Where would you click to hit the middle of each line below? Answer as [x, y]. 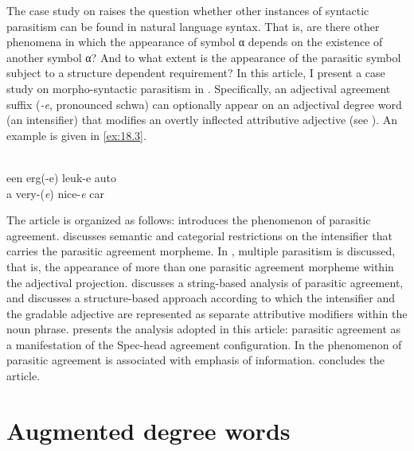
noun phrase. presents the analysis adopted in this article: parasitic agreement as [204, 329]
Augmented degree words [148, 430]
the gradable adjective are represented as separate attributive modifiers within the [207, 313]
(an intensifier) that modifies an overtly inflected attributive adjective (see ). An [202, 120]
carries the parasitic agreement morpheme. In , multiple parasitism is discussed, [201, 251]
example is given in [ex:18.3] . [76, 135]
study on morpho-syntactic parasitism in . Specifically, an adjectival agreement [199, 88]
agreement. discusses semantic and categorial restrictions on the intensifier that [199, 235]
